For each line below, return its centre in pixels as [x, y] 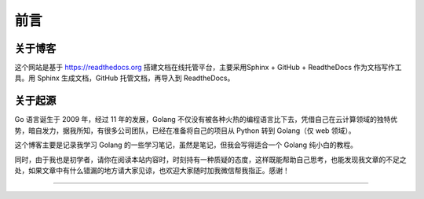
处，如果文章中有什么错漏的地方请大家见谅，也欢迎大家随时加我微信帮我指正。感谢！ [152, 170]
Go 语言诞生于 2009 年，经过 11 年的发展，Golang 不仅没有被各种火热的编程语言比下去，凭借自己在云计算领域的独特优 [206, 120]
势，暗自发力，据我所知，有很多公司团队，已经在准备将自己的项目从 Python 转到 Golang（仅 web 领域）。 [185, 131]
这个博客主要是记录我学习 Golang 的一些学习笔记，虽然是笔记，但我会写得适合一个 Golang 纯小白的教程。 [186, 145]
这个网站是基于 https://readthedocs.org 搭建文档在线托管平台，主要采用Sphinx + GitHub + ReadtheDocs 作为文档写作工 [208, 68]
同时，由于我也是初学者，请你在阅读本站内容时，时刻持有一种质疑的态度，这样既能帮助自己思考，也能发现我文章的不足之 [210, 159]
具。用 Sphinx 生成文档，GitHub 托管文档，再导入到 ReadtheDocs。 [124, 78]
